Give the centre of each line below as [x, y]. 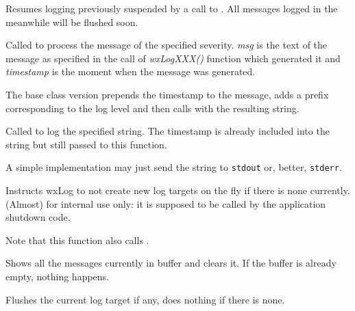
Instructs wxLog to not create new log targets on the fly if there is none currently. [178, 190]
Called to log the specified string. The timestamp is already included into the [168, 131]
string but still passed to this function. [86, 144]
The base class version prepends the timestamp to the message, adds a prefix [167, 94]
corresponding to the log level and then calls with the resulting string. [152, 108]
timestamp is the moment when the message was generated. [131, 71]
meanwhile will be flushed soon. [72, 22]
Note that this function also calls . [77, 240]
